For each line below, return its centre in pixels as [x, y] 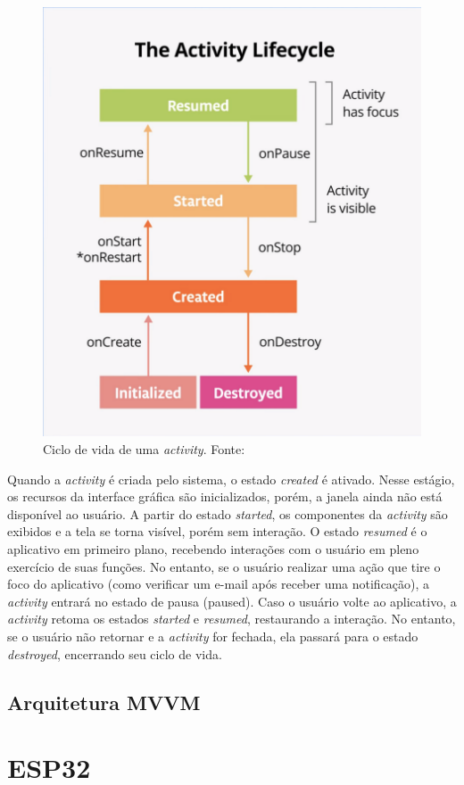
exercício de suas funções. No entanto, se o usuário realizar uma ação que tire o [224, 566]
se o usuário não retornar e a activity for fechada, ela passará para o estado [213, 636]
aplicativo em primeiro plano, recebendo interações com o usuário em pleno [213, 549]
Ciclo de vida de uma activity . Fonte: [144, 449]
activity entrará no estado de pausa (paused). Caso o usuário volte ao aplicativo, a [232, 601]
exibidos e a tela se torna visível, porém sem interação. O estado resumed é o [217, 531]
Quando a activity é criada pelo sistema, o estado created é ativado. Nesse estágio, [231, 479]
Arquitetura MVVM [104, 702]
